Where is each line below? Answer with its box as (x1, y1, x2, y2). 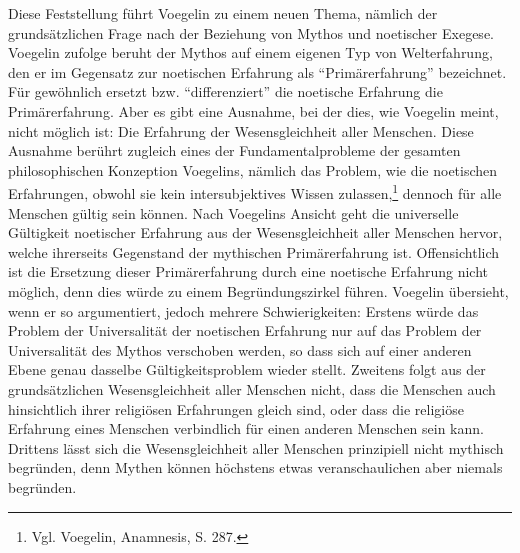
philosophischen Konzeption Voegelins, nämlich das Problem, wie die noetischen (8, 159, 498, 180)
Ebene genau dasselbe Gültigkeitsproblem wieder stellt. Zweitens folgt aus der (8, 359, 486, 380)
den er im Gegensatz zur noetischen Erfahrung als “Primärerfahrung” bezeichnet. (8, 61, 507, 82)
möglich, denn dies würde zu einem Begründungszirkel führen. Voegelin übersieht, (8, 280, 509, 301)
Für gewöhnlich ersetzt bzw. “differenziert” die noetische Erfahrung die (8, 81, 443, 102)
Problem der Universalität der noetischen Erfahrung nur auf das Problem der (8, 320, 482, 341)
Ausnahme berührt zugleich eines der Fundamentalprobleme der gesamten (8, 140, 461, 161)
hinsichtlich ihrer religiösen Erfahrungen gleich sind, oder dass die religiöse (8, 398, 464, 419)
